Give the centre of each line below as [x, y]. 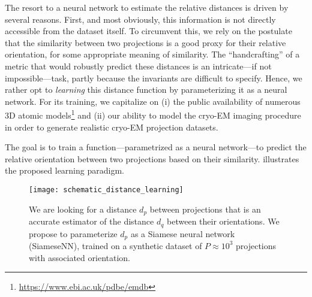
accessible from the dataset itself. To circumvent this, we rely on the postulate [148, 31]
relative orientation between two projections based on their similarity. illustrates [152, 158]
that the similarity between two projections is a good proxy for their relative [145, 42]
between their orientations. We [223, 221]
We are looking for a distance [83, 209]
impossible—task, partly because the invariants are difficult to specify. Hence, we [154, 78]
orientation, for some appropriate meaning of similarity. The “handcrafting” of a [152, 54]
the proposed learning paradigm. [64, 170]
